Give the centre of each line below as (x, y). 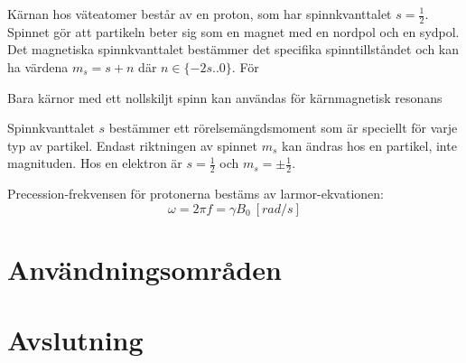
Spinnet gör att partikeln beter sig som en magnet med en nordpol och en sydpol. (233, 31)
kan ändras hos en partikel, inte (369, 145)
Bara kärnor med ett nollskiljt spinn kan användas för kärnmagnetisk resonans (225, 97)
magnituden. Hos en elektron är (95, 163)
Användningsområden (144, 269)
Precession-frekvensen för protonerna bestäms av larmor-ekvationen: (196, 194)
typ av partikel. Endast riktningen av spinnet (132, 145)
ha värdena (38, 67)
